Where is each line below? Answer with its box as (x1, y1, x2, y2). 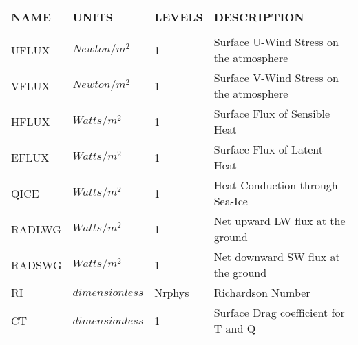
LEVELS (154, 9, 203, 25)
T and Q (213, 320, 256, 336)
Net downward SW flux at (213, 249, 340, 264)
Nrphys (154, 284, 189, 300)
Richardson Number (213, 284, 310, 300)
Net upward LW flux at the (213, 213, 346, 229)
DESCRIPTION (213, 9, 304, 25)
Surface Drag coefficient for (213, 304, 345, 320)
